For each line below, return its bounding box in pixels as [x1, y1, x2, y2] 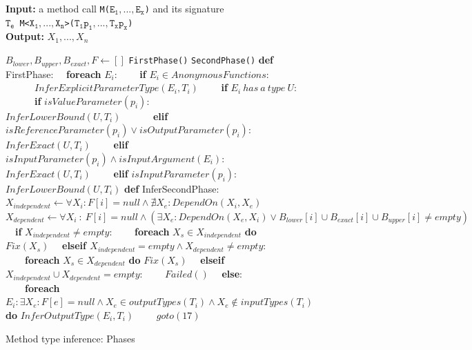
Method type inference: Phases [6, 331, 135, 345]
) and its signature [144, 1, 224, 15]
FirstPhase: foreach [6, 66, 101, 81]
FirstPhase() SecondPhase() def [128, 52, 273, 67]
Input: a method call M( [6, 1, 110, 15]
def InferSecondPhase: [124, 181, 219, 195]
